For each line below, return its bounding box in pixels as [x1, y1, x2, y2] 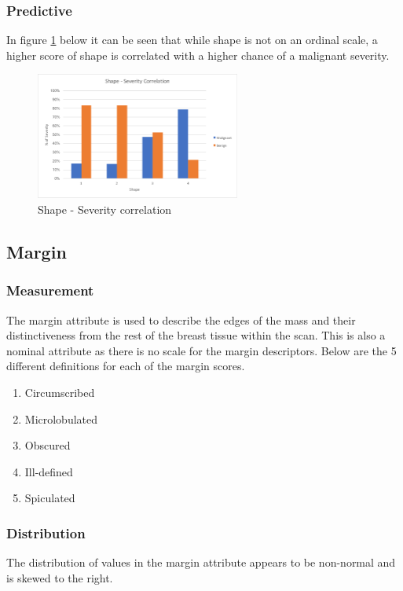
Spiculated [24, 490, 75, 506]
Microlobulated [24, 410, 98, 427]
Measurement [6, 281, 94, 300]
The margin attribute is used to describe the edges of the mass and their [6, 311, 356, 328]
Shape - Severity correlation [38, 201, 172, 218]
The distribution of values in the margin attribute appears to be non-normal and [6, 554, 396, 571]
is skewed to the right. [6, 569, 113, 585]
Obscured [24, 437, 71, 453]
